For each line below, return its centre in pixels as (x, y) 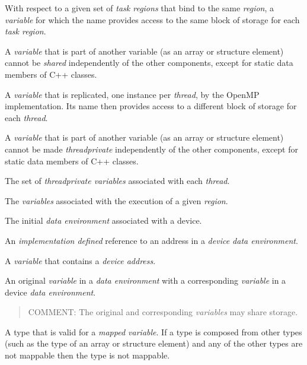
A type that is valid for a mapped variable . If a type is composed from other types (153, 331)
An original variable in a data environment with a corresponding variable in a (145, 280)
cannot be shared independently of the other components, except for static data (149, 63)
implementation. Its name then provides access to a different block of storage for (151, 106)
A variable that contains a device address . (80, 260)
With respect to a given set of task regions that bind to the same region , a (140, 8)
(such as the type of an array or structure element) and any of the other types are (154, 343)
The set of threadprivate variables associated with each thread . (117, 181)
